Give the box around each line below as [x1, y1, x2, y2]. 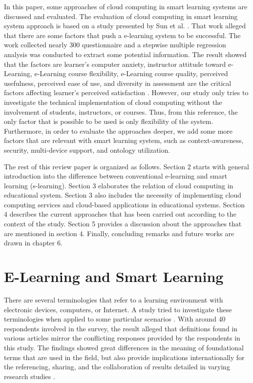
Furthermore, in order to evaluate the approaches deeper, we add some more [4, 125, 233, 136]
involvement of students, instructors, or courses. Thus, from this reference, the [4, 106, 238, 117]
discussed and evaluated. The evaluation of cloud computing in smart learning [4, 11, 238, 21]
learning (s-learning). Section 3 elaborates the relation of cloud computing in [4, 180, 233, 190]
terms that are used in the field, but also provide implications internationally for [4, 352, 245, 362]
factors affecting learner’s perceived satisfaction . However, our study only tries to [4, 87, 249, 98]
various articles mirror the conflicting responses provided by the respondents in [4, 333, 240, 343]
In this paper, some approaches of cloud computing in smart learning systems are [4, 1, 248, 11]
